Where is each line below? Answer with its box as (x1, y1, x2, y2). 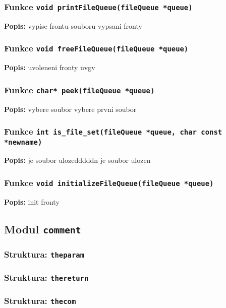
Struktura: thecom (4, 294, 76, 307)
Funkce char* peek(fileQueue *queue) (4, 83, 155, 96)
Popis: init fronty (4, 196, 60, 207)
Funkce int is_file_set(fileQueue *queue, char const (4, 125, 222, 138)
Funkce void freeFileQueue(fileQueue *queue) (4, 42, 189, 54)
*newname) (4, 138, 42, 146)
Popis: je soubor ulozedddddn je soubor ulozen (4, 155, 151, 165)
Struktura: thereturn (4, 271, 89, 284)
